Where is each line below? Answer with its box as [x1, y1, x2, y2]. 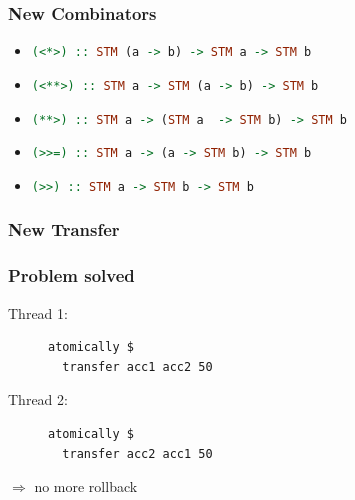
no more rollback [34, 476, 138, 497]
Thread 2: [8, 389, 68, 410]
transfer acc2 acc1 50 [62, 446, 213, 461]
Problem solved [8, 263, 135, 288]
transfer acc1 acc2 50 [62, 359, 213, 374]
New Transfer [8, 217, 120, 242]
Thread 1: [8, 302, 68, 323]
